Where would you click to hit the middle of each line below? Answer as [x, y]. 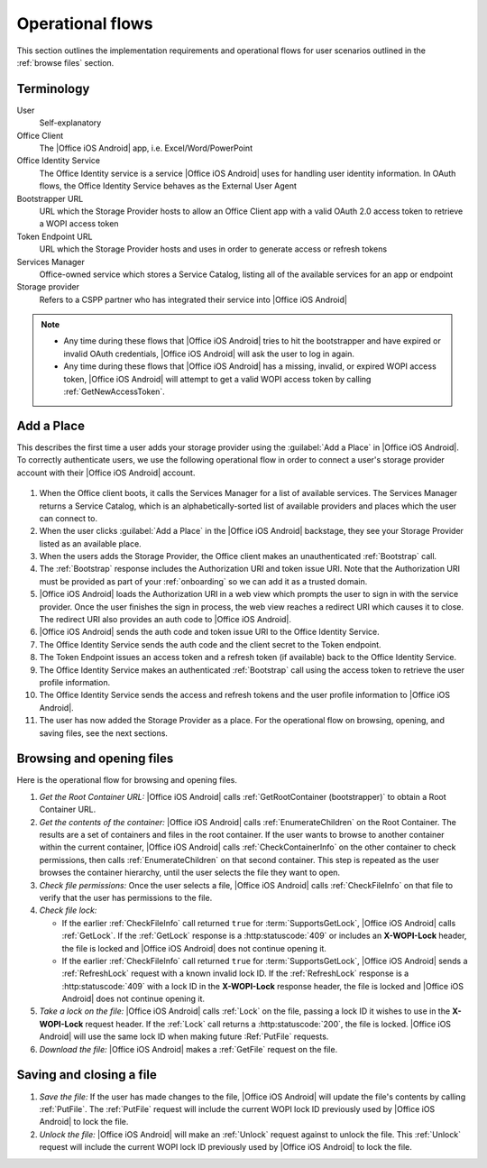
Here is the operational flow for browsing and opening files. [127, 780]
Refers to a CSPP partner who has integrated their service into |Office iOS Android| [193, 299]
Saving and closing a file [87, 1075]
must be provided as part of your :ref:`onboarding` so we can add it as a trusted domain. [203, 581]
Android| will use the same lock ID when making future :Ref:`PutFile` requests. [184, 1036]
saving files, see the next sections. [104, 733]
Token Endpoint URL [55, 236]
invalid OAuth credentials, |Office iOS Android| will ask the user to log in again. [209, 354]
